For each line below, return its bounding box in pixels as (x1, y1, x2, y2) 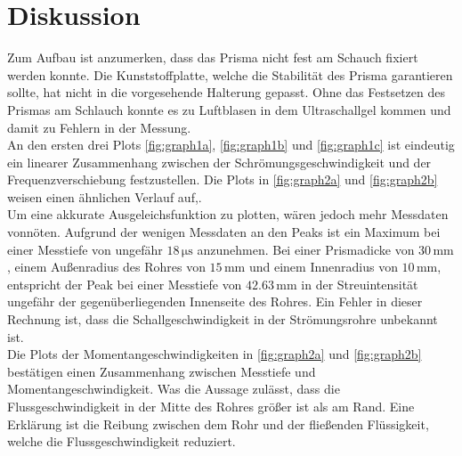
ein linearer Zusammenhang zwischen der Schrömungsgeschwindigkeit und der (7, 152, 432, 171)
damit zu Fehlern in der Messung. (7, 118, 191, 136)
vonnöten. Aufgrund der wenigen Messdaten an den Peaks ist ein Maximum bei (7, 223, 441, 241)
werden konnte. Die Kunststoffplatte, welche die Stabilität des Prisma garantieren (7, 65, 453, 84)
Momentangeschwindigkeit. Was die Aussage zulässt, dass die (7, 379, 340, 398)
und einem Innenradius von (248, 257, 398, 276)
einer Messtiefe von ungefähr (7, 240, 163, 258)
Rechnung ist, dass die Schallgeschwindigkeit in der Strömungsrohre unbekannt (7, 310, 438, 329)
